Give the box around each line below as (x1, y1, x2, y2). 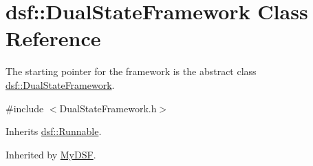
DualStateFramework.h (59, 101, 157, 115)
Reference (6, 24, 101, 52)
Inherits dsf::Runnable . (6, 124, 102, 138)
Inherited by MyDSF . (6, 147, 96, 161)
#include (6, 101, 44, 115)
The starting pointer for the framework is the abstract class (6, 64, 257, 79)
